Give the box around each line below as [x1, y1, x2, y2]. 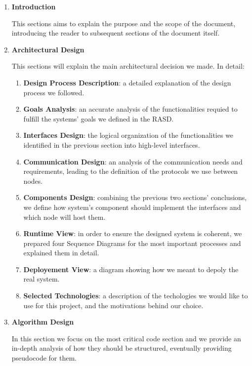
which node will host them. [23, 211, 106, 222]
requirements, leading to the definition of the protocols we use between [23, 166, 238, 176]
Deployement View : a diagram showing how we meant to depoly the [23, 264, 239, 274]
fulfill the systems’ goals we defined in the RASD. [23, 113, 174, 123]
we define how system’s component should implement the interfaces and [23, 202, 241, 212]
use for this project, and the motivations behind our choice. [23, 300, 204, 310]
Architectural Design [11, 44, 84, 54]
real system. [23, 274, 60, 284]
